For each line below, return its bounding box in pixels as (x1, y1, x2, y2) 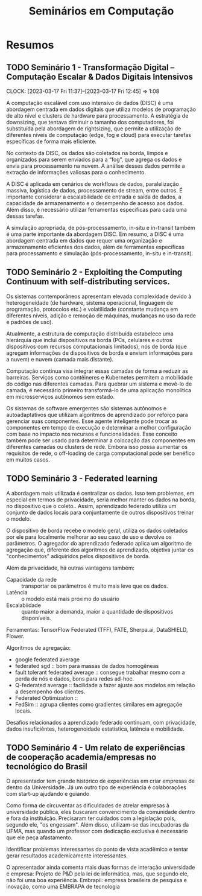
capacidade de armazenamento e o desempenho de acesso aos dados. (6, 200, 185, 206)
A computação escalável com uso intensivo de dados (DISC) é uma (6, 100, 174, 106)
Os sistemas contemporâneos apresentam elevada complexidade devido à (6, 293, 192, 300)
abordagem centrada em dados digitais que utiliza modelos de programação (6, 106, 196, 113)
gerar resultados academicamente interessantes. (6, 852, 128, 859)
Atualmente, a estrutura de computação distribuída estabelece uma (6, 330, 174, 337)
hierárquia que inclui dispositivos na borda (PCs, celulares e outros (6, 336, 172, 343)
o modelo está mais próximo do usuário (21, 595, 119, 602)
